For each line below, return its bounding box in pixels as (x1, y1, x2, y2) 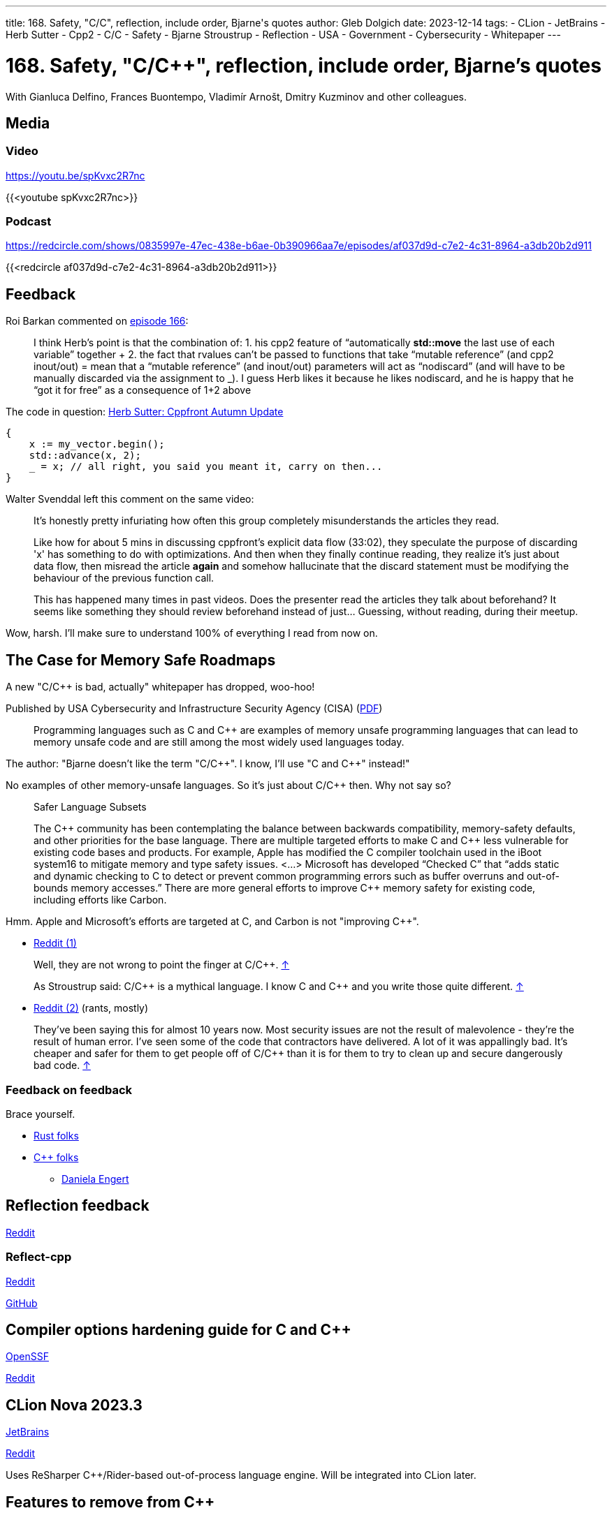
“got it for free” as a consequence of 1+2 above (34, 384, 252, 397)
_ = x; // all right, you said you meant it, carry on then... (29, 461, 383, 473)
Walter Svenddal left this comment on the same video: (6, 493, 254, 505)
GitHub (6, 1297, 38, 1309)
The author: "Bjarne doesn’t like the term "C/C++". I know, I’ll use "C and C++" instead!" (6, 758, 410, 770)
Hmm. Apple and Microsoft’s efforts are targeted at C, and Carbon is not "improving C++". (6, 915, 419, 928)
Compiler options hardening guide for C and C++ (6, 1320, 351, 1338)
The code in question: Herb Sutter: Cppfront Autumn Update (6, 406, 284, 418)
